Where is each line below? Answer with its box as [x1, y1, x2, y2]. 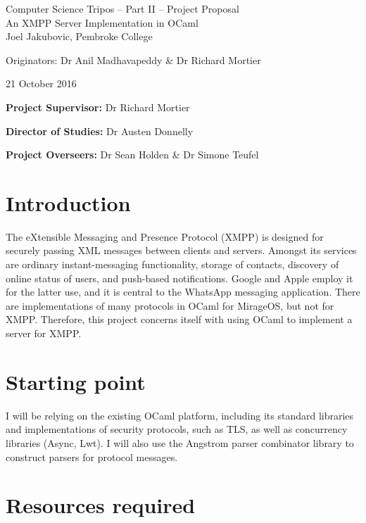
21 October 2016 [6, 76, 77, 91]
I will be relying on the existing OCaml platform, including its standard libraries [6, 408, 354, 422]
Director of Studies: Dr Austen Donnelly [6, 123, 194, 138]
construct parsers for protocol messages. [6, 449, 178, 464]
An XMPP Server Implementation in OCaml [6, 15, 198, 30]
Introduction [6, 188, 131, 217]
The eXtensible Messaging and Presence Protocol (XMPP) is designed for [6, 229, 324, 244]
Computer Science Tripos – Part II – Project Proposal [6, 1, 239, 15]
